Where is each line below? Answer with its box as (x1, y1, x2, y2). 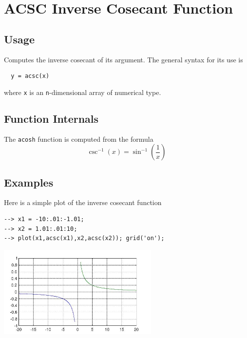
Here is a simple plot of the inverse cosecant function (4, 197, 162, 207)
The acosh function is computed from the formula (4, 133, 153, 144)
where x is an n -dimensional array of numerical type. (4, 87, 161, 97)
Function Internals (4, 111, 99, 126)
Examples (4, 174, 54, 189)
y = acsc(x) (11, 73, 50, 80)
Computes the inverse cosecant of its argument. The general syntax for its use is (4, 54, 243, 64)
